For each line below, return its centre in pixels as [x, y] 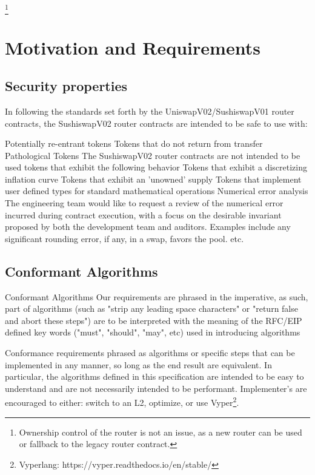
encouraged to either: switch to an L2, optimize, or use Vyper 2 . [122, 402]
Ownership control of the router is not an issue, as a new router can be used [161, 432]
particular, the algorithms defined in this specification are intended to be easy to [154, 376]
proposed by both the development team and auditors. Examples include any [148, 227]
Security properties [66, 86]
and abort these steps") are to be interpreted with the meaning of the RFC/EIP [154, 320]
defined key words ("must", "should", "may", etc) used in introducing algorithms [153, 332]
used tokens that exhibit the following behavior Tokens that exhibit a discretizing [156, 167]
